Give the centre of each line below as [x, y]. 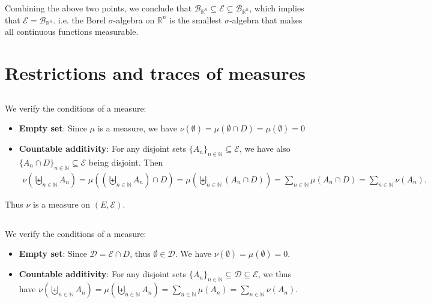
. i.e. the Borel [80, 19]
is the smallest [196, 19]
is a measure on [62, 204]
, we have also [265, 148]
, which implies [277, 8]
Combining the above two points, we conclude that [98, 8]
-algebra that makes [266, 19]
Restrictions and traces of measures [155, 72]
